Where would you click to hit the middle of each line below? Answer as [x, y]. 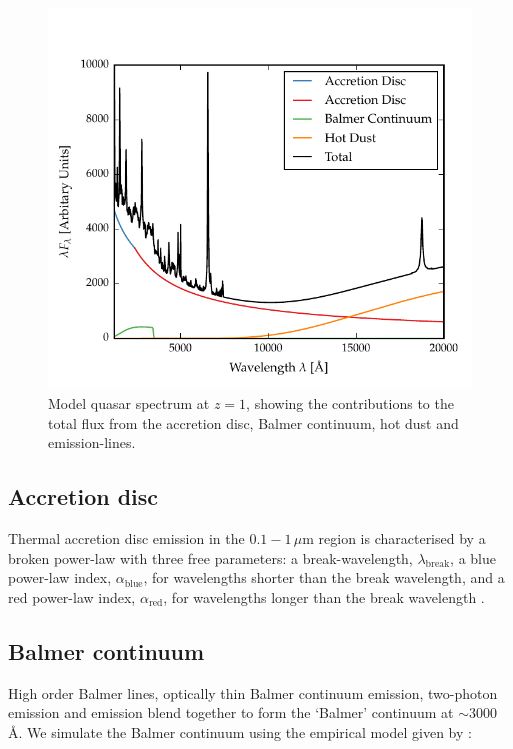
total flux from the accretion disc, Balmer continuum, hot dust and [253, 422]
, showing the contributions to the [350, 403]
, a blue [473, 557]
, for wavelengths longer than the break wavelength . [324, 596]
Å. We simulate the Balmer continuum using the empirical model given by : [240, 731]
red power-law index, [72, 596]
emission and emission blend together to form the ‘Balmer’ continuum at [231, 712]
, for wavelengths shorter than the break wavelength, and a [324, 577]
